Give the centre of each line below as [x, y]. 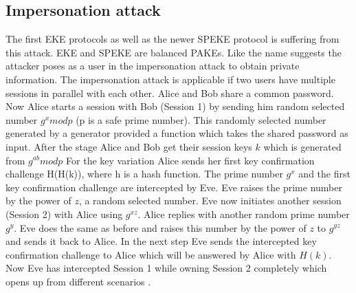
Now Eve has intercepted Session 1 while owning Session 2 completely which [166, 268]
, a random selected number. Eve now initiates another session [210, 200]
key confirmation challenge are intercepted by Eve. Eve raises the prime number [174, 187]
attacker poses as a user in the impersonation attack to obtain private [153, 66]
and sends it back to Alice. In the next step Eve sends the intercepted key [161, 241]
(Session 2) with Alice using [64, 214]
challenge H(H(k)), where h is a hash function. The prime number [144, 174]
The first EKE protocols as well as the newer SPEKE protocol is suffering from [173, 39]
